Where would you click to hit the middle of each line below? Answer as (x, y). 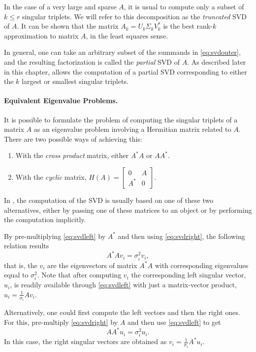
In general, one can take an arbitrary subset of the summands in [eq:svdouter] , (122, 52)
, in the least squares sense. (127, 35)
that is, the (21, 265)
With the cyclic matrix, (51, 176)
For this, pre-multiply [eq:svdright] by (61, 322)
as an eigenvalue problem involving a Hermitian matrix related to (132, 129)
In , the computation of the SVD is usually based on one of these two (109, 200)
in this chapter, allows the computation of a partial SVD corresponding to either (126, 71)
